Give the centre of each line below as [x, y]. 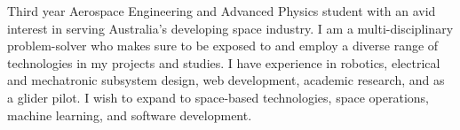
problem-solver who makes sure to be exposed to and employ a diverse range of [223, 46]
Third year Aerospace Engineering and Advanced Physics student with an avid [222, 11]
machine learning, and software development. [130, 115]
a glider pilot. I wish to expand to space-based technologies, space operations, [218, 97]
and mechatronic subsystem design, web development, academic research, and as [226, 80]
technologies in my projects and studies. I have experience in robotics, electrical [224, 62]
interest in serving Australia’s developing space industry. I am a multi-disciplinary [230, 28]
